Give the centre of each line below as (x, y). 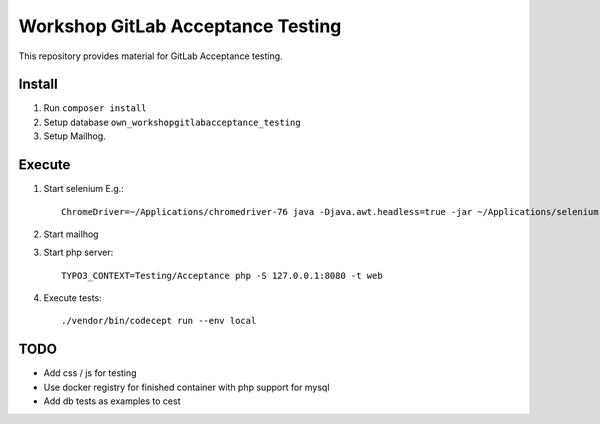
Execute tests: (72, 298)
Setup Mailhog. (75, 136)
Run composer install (95, 108)
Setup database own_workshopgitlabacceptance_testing (172, 122)
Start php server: (78, 252)
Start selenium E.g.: (83, 189)
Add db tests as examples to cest (112, 401)
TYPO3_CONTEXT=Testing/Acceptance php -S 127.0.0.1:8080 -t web (222, 275)
